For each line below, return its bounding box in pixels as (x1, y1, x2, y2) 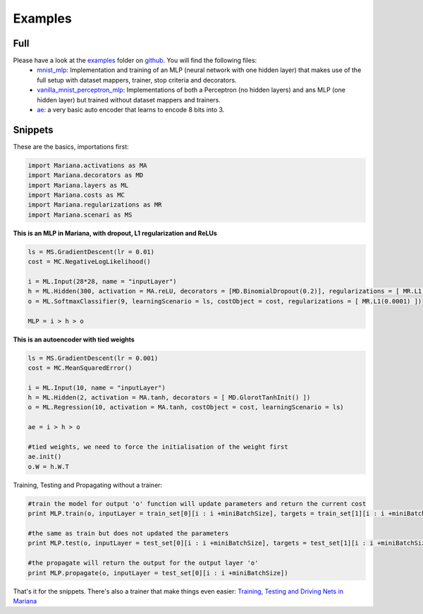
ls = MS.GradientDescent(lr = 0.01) (27, 248, 155, 255)
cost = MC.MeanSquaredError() (27, 363, 133, 372)
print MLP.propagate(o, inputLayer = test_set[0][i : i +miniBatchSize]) (27, 569, 288, 577)
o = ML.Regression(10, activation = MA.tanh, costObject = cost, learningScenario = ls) (27, 403, 345, 411)
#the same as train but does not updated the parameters (27, 529, 229, 537)
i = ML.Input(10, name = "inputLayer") (27, 383, 166, 392)
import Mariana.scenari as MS (27, 210, 133, 219)
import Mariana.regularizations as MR (27, 201, 162, 209)
